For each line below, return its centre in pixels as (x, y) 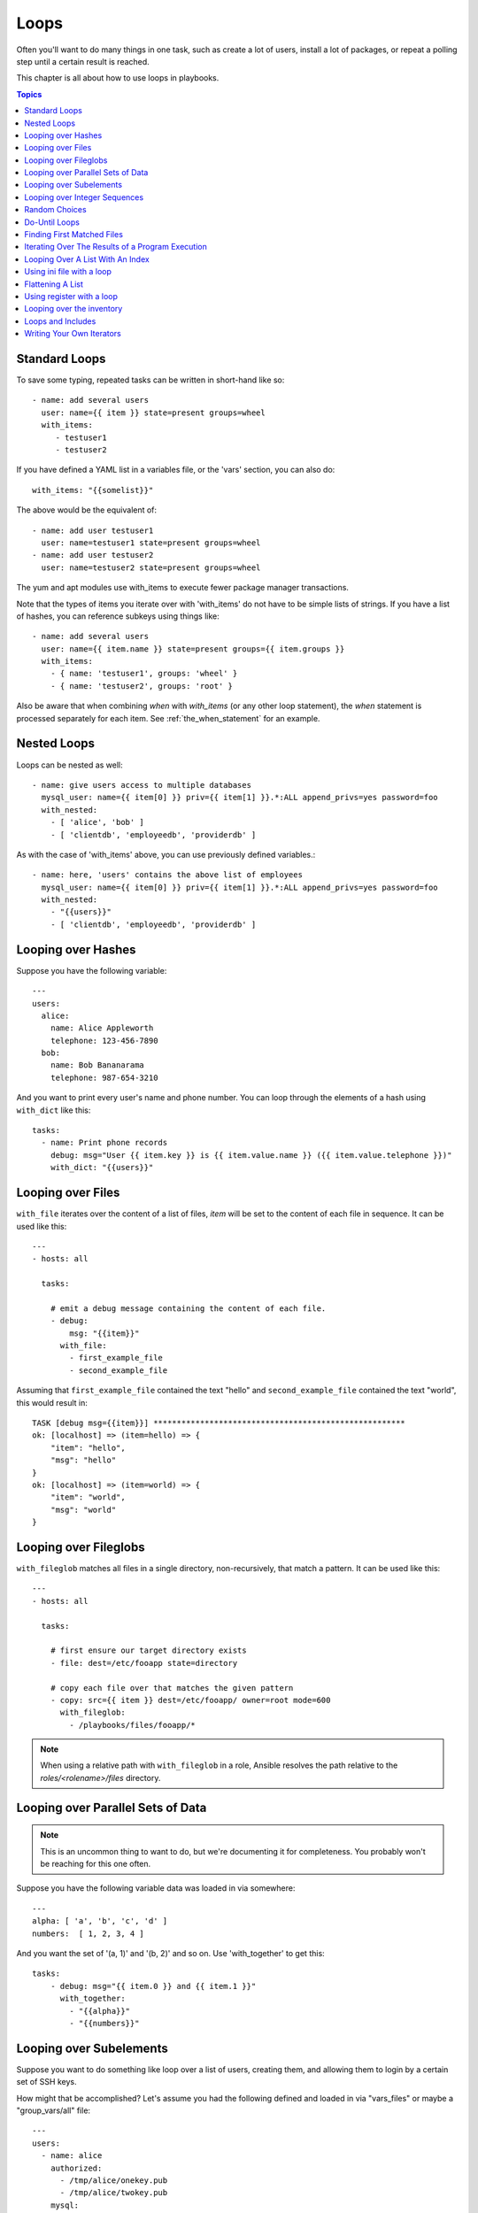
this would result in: (52, 1402)
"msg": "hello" (83, 1460)
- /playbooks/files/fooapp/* (133, 1725)
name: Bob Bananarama (97, 1065)
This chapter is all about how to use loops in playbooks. (118, 78)
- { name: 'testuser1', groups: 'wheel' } (144, 674)
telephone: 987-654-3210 (104, 1077)
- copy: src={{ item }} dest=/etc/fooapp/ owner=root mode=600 (190, 1700)
